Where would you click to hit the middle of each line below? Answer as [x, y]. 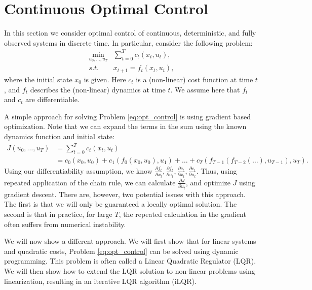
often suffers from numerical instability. [65, 224]
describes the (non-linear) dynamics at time [98, 89]
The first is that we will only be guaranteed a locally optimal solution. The [121, 204]
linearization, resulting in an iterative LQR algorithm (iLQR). [100, 281]
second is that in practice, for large [58, 214]
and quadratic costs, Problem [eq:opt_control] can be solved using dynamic [121, 251]
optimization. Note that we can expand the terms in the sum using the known [125, 126]
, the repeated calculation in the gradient [182, 214]
